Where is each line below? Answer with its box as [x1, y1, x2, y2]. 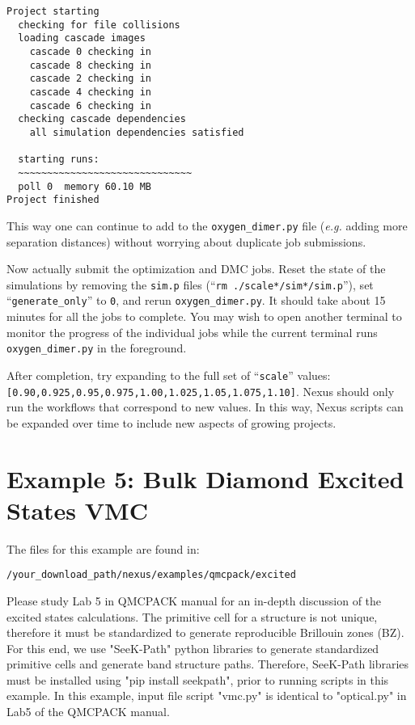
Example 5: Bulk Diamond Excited [6, 462, 404, 495]
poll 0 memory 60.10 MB [18, 180, 151, 192]
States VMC [6, 493, 148, 526]
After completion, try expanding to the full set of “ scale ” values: [6, 366, 331, 383]
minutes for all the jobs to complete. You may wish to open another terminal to [6, 308, 402, 324]
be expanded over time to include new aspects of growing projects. [6, 414, 337, 431]
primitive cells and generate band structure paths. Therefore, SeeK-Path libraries [6, 655, 409, 672]
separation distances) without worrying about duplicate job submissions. [6, 233, 366, 250]
